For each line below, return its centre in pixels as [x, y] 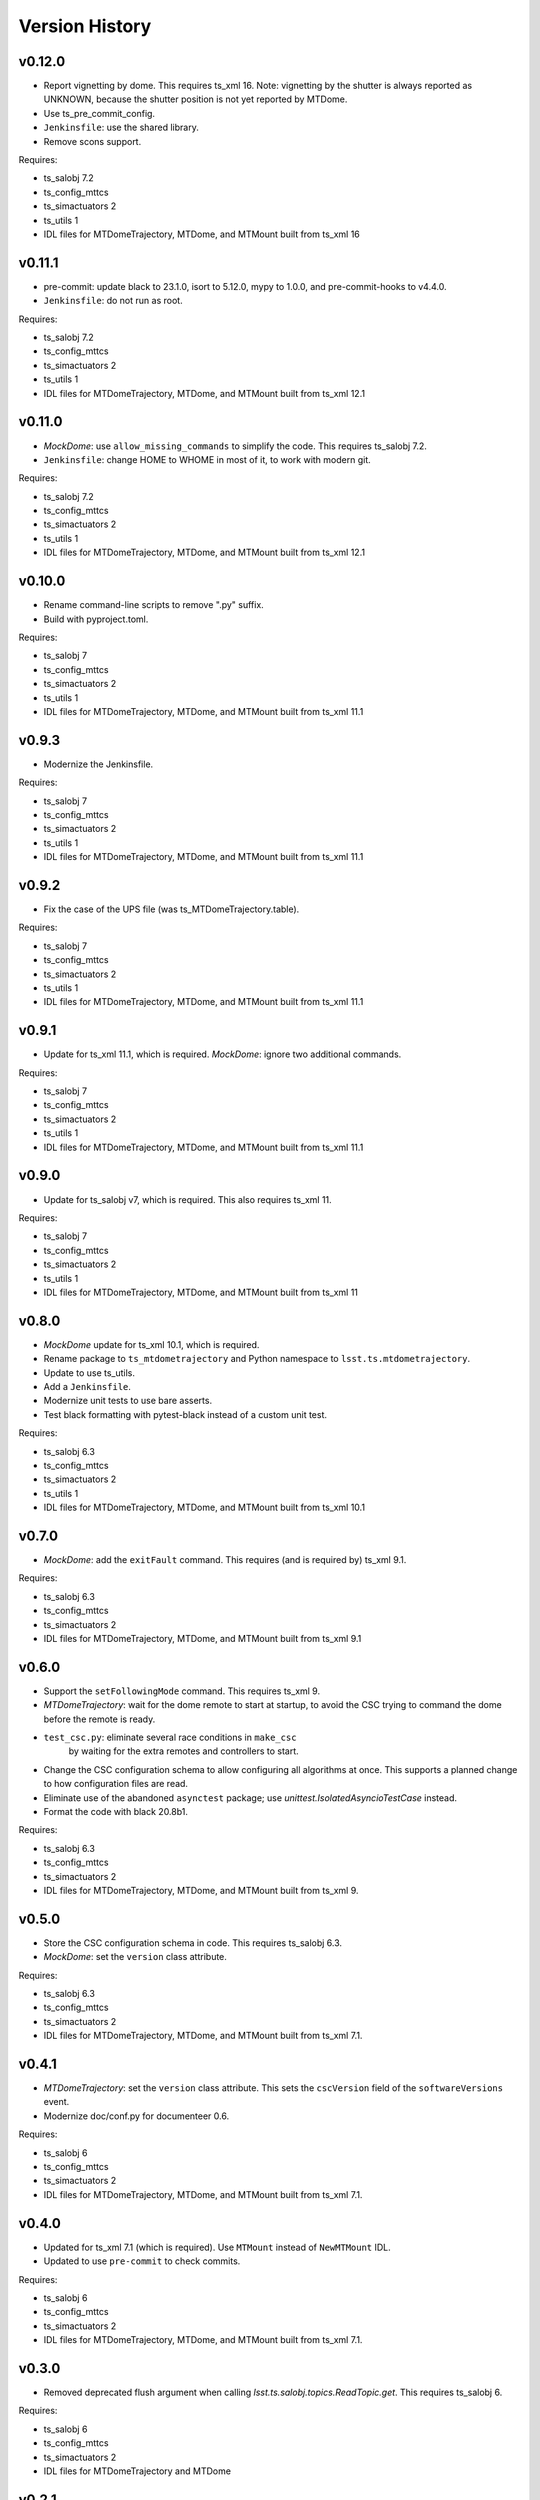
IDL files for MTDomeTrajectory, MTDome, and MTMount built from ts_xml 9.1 [202, 1638]
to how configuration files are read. [116, 1784]
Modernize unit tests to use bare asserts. [128, 1401]
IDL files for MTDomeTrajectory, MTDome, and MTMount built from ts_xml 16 [201, 234]
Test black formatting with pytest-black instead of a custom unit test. [185, 1414]
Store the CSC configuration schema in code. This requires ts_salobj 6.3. [193, 1942]
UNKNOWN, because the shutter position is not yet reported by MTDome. [195, 99]
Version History [85, 26]
